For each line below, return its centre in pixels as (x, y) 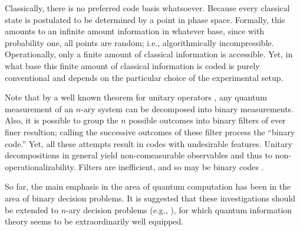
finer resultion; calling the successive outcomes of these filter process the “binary (150, 131)
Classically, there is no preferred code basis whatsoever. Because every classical (147, 8)
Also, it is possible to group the (62, 120)
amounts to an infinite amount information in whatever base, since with (135, 31)
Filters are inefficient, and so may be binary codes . (171, 166)
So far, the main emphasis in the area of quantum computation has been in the (148, 186)
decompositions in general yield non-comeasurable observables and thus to (139, 155)
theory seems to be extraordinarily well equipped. (94, 221)
